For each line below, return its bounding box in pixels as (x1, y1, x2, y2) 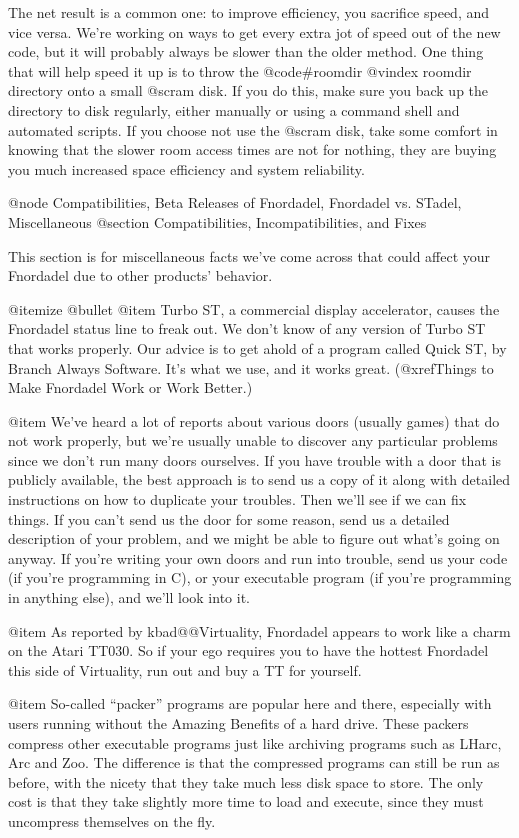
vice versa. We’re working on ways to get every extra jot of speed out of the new (8, 21, 501, 42)
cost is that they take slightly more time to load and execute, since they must (8, 791, 484, 812)
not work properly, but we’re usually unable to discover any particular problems (8, 430, 498, 451)
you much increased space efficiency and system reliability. (8, 158, 365, 179)
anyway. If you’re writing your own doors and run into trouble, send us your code (8, 547, 508, 568)
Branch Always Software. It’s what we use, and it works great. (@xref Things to (8, 357, 494, 378)
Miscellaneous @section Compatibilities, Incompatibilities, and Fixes (8, 211, 427, 232)
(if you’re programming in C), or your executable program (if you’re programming (8, 567, 512, 588)
